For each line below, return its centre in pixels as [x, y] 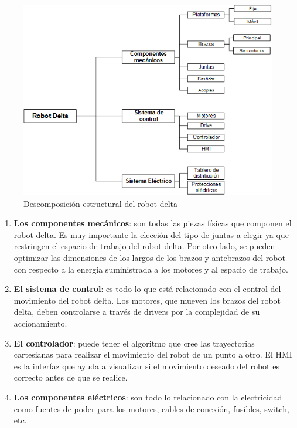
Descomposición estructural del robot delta [101, 203]
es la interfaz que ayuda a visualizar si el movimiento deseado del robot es [146, 366]
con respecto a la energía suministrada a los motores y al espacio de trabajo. [151, 269]
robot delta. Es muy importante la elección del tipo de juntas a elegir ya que [151, 234]
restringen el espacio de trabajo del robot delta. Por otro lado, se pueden [144, 246]
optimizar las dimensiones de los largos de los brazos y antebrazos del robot [149, 258]
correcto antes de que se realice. [71, 377]
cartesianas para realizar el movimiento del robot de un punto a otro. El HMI [153, 354]
